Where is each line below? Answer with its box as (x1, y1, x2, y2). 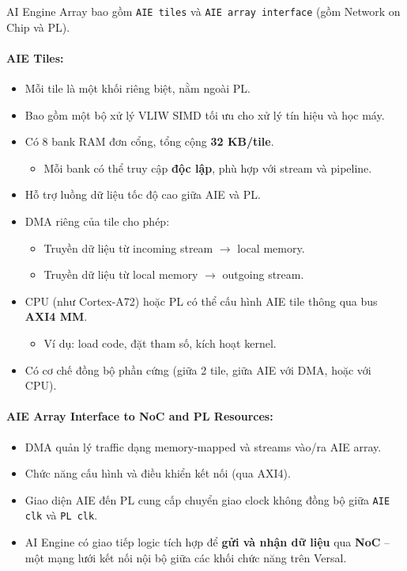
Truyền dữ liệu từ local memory (43, 266, 198, 283)
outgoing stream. (222, 266, 304, 283)
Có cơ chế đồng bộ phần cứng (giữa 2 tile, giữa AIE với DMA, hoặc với (24, 361, 371, 378)
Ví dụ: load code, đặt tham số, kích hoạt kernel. (43, 334, 277, 351)
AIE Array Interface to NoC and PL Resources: (6, 408, 273, 424)
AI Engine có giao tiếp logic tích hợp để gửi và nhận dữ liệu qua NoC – (24, 534, 390, 550)
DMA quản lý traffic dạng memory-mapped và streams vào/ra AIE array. (24, 438, 382, 455)
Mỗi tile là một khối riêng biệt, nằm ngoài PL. (24, 80, 251, 97)
